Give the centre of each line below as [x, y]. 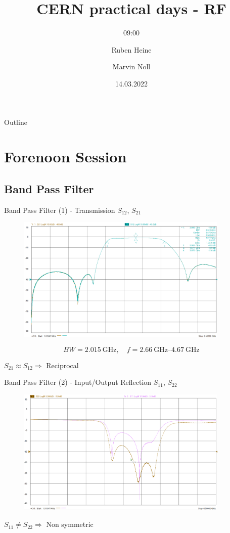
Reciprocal [62, 365]
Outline [16, 122]
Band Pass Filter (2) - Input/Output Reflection [78, 382]
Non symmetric [70, 524]
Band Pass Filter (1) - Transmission [60, 210]
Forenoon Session [65, 157]
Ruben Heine [131, 49]
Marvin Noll [131, 66]
